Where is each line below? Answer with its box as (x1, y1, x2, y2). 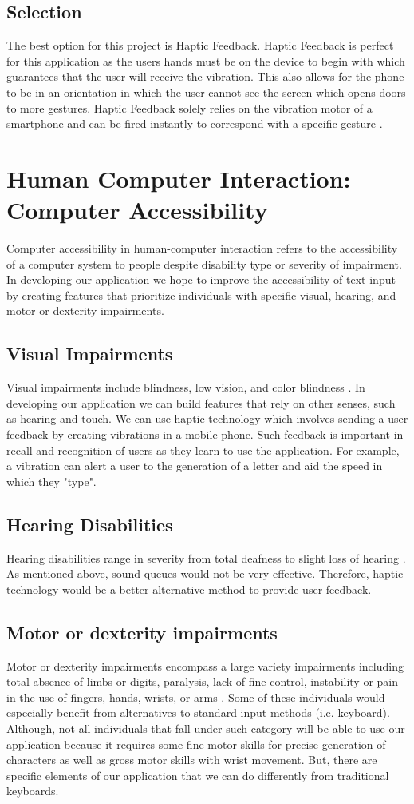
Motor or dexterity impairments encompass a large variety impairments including (6, 657, 404, 674)
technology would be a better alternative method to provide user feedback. (6, 580, 372, 597)
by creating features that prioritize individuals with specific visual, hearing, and (6, 286, 396, 303)
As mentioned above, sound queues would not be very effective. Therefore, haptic (6, 565, 404, 582)
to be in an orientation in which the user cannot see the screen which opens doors (6, 83, 406, 100)
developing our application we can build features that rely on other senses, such (6, 394, 396, 411)
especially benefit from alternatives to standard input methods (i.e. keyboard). (6, 704, 390, 721)
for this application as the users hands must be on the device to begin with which (6, 52, 405, 69)
